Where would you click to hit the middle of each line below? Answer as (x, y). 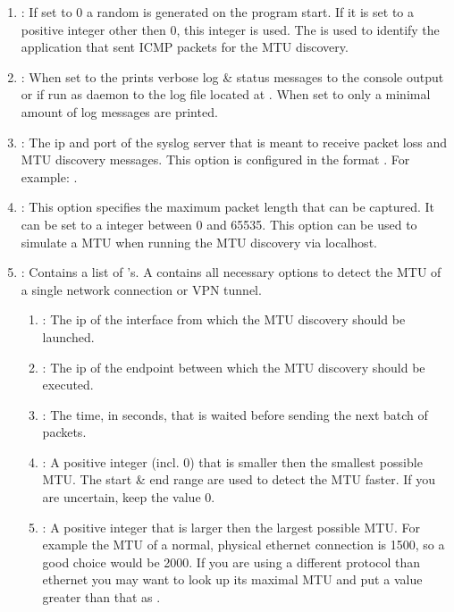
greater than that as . (101, 597)
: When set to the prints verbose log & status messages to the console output (232, 76)
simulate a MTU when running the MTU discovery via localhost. (199, 242)
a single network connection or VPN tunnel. (141, 289)
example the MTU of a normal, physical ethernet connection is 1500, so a (244, 545)
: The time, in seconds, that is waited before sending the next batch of (235, 414)
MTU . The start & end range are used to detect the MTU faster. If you (239, 479)
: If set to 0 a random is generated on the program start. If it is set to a (217, 12)
